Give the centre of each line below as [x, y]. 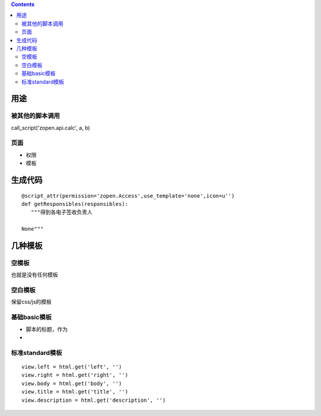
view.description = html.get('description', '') [94, 400]
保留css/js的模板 [31, 302]
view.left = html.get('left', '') [72, 367]
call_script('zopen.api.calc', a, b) [51, 128]
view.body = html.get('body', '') [72, 383]
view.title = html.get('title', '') [75, 392]
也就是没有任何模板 [34, 275]
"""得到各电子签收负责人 [62, 212]
